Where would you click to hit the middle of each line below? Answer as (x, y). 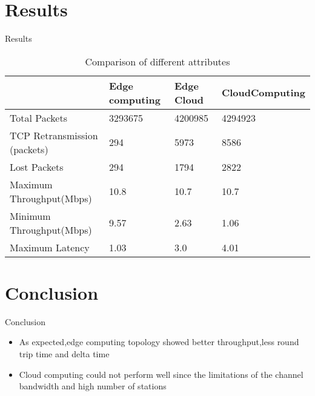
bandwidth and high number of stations (93, 386)
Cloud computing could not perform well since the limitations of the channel (161, 374)
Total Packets (38, 117)
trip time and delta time (64, 354)
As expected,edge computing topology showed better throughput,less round (159, 342)
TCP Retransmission (54, 135)
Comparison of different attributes (157, 61)
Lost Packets (37, 167)
